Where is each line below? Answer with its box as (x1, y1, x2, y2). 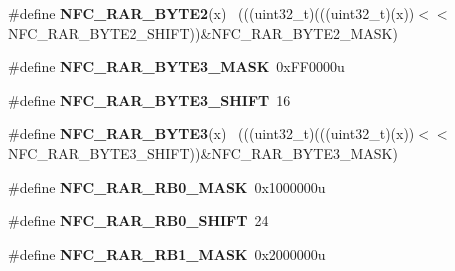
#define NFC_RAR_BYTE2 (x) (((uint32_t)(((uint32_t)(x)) (8, 3, 415, 23)
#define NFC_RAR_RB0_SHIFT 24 (8, 210, 269, 231)
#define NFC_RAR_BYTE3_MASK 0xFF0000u (8, 56, 345, 77)
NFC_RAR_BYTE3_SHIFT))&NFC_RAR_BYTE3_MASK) (8, 142, 398, 163)
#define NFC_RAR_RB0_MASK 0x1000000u (8, 176, 326, 197)
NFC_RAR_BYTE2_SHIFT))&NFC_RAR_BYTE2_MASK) (8, 22, 398, 43)
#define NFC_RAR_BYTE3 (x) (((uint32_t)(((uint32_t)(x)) (8, 123, 415, 144)
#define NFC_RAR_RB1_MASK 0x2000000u (8, 243, 326, 264)
